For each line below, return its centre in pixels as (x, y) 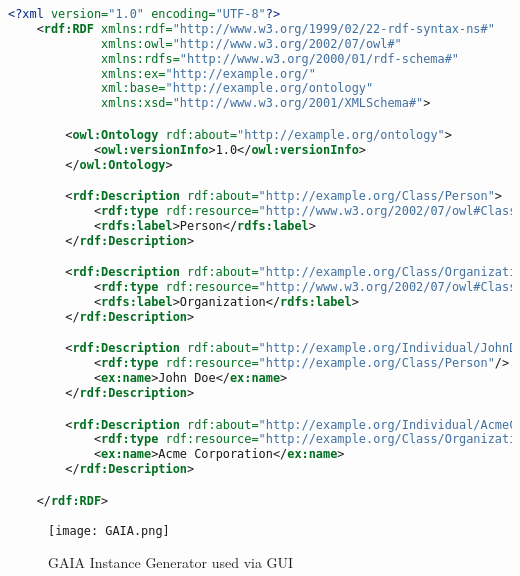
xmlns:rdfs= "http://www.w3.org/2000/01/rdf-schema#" (280, 58)
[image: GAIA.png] (109, 530)
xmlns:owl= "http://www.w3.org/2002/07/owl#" (251, 43)
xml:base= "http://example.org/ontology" (237, 88)
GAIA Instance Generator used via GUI (171, 562)
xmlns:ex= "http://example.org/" (208, 73)
